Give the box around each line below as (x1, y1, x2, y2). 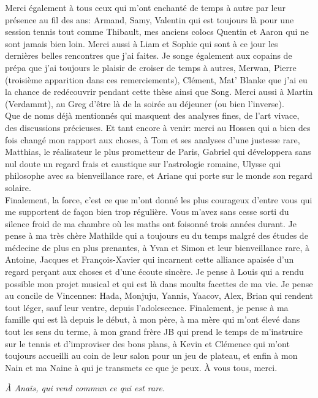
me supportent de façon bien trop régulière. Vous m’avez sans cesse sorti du (5, 205, 289, 218)
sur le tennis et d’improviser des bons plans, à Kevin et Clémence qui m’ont (5, 337, 290, 350)
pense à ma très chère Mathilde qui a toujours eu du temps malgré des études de (5, 229, 308, 242)
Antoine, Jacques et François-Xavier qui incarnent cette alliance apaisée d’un (5, 253, 294, 266)
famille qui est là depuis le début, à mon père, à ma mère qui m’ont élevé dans (5, 313, 300, 326)
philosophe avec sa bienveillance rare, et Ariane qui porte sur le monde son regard (5, 169, 312, 182)
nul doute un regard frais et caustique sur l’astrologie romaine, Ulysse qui (5, 157, 281, 170)
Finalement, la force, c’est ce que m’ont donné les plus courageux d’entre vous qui (5, 193, 312, 206)
